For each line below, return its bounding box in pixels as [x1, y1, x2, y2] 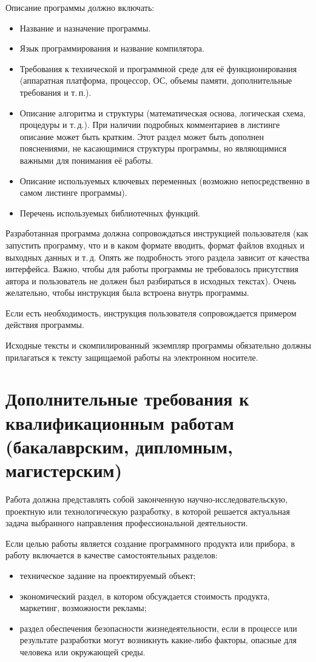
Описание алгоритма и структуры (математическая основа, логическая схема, [19, 106, 306, 119]
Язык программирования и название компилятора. [19, 42, 204, 55]
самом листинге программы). [19, 186, 127, 199]
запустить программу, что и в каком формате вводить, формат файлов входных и [5, 238, 304, 251]
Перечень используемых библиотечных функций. [19, 206, 201, 219]
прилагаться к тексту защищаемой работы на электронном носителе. [5, 350, 258, 363]
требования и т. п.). [19, 85, 92, 98]
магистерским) [5, 458, 123, 482]
